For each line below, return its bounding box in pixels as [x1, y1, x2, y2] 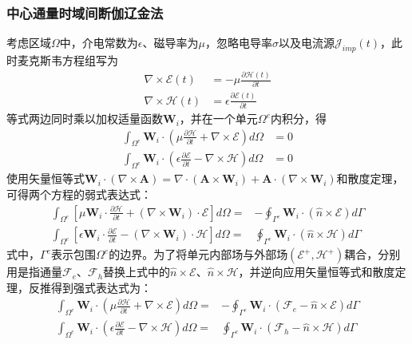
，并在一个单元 [179, 110, 258, 127]
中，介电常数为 [59, 34, 138, 51]
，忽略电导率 [204, 34, 272, 51]
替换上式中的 [103, 263, 171, 280]
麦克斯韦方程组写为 [17, 52, 118, 69]
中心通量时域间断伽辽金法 [6, 2, 164, 22]
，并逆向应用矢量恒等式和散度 [238, 263, 395, 280]
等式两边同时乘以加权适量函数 [6, 110, 163, 127]
